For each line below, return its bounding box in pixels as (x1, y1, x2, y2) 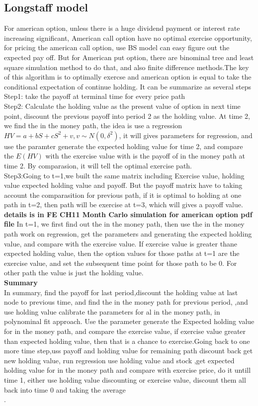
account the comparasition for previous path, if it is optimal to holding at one (4, 189, 242, 200)
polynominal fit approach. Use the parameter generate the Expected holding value (4, 316, 255, 326)
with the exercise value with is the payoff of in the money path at (45, 151, 245, 161)
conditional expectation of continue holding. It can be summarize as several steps (4, 81, 252, 91)
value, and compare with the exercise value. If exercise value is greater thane (4, 238, 237, 248)
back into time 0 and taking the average (4, 384, 126, 395)
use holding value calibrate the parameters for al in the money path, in (4, 306, 220, 317)
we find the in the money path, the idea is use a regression (4, 120, 182, 131)
